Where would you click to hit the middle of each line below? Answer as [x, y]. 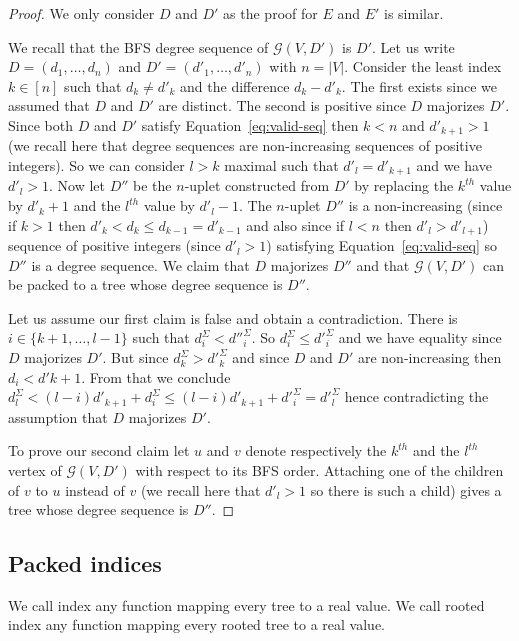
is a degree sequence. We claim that [140, 264]
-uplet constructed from [257, 185]
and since [261, 357]
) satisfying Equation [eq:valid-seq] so [382, 245]
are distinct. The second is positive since [282, 105]
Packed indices [85, 563]
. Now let [77, 185]
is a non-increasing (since [425, 205]
